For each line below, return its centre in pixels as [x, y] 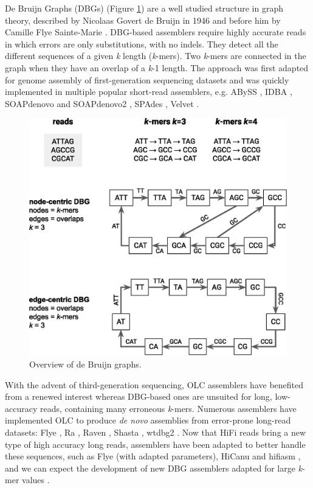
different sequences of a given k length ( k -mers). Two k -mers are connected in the [156, 56]
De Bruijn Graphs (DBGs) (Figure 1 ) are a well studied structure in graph [144, 8]
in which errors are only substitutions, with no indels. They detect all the [142, 44]
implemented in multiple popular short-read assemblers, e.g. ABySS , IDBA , [149, 92]
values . [36, 480]
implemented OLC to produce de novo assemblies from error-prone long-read [148, 420]
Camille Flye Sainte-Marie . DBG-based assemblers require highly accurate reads [156, 32]
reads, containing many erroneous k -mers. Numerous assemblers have [168, 408]
